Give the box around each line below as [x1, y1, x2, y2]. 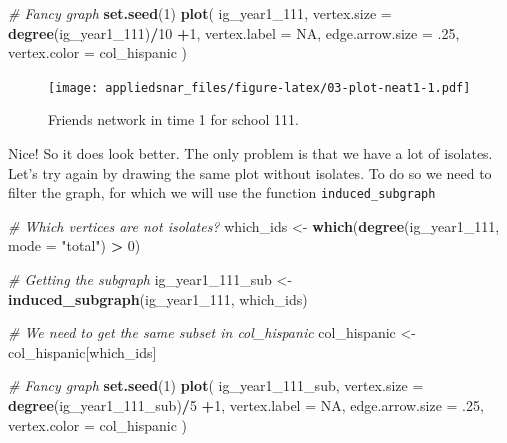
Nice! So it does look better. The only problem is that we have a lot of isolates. [8, 143, 493, 164]
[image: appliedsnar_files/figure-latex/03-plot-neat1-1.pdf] [48, 80, 471, 95]
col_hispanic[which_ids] [8, 341, 157, 362]
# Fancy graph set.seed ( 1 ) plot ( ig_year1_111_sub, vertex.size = [8, 375, 424, 396]
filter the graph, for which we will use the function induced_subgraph [8, 182, 436, 203]
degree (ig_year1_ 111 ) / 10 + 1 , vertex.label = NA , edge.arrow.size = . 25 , [8, 22, 460, 43]
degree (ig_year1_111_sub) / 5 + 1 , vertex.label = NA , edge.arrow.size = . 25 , [8, 395, 484, 416]
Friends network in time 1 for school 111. [48, 109, 299, 130]
